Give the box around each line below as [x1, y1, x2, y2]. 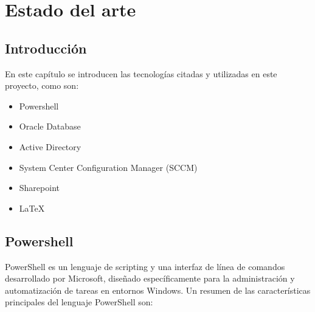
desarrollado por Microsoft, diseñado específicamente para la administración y [5, 272, 295, 285]
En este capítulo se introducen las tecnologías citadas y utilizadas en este [5, 67, 277, 80]
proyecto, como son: [5, 79, 79, 92]
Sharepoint [19, 181, 60, 194]
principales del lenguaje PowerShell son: [5, 296, 153, 308]
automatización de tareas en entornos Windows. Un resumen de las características [5, 283, 311, 296]
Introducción [5, 38, 87, 57]
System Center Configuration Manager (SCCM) [19, 161, 198, 173]
